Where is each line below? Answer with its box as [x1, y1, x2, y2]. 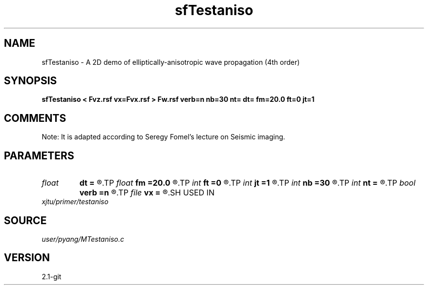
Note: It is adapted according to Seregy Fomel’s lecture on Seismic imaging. [42, 133, 285, 141]
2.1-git [42, 272, 62, 281]
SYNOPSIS [4, 75, 57, 87]
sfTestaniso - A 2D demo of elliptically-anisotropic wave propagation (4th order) [42, 58, 300, 66]
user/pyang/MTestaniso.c [42, 234, 124, 243]
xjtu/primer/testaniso [42, 197, 108, 206]
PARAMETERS [4, 149, 74, 162]
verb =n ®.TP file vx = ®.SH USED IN [79, 188, 214, 198]
